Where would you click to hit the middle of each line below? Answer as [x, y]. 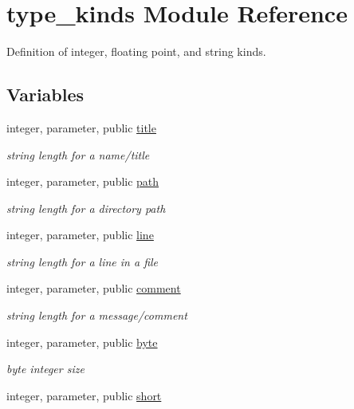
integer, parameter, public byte [82, 342]
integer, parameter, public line [80, 235]
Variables [45, 94]
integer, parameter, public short [84, 395]
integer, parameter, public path [83, 181]
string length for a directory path [86, 208]
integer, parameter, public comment [94, 288]
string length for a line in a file [83, 261]
